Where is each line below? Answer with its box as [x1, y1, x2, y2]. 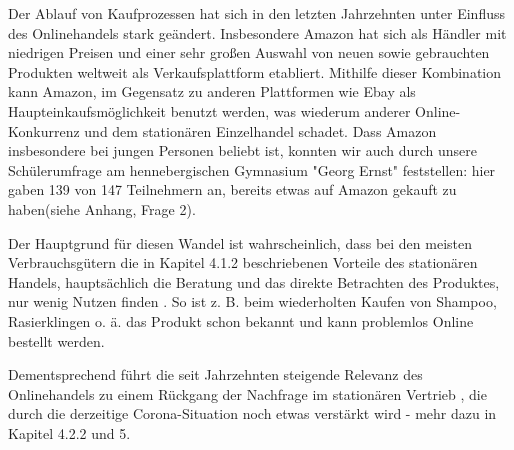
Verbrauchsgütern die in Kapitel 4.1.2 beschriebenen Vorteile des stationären [8, 252, 478, 273]
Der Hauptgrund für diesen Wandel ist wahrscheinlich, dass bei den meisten [8, 232, 473, 253]
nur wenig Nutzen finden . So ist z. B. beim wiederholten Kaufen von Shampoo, [8, 291, 497, 312]
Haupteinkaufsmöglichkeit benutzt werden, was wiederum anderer [8, 100, 411, 121]
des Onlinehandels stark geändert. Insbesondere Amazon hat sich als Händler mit [8, 22, 507, 43]
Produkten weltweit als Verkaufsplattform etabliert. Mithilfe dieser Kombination [8, 61, 502, 82]
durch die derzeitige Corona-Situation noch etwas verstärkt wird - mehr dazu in [8, 403, 497, 424]
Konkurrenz [8, 120, 80, 141]
